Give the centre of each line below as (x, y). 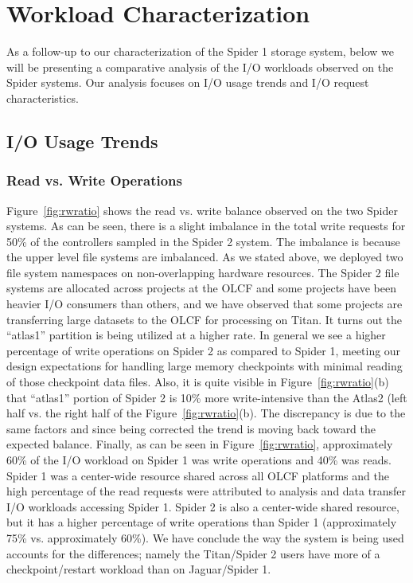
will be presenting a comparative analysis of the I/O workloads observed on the (200, 67)
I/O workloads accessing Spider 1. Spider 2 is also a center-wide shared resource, (203, 506)
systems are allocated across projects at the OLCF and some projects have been (201, 288)
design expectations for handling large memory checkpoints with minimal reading (205, 366)
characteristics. (43, 98)
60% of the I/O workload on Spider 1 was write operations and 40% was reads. (199, 460)
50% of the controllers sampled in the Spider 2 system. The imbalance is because (203, 241)
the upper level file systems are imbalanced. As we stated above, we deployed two (205, 257)
